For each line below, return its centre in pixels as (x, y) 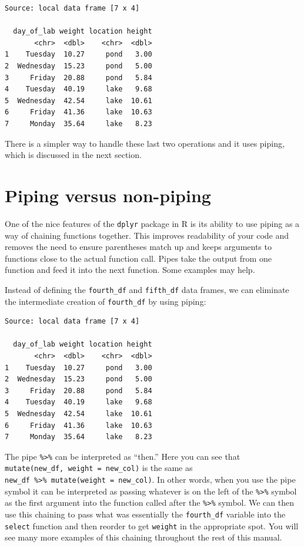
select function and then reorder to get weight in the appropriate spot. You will (152, 525)
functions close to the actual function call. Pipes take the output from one (138, 258)
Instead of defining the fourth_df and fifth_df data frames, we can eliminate (147, 289)
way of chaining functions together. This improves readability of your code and (147, 235)
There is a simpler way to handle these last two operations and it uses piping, (145, 143)
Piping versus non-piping (108, 195)
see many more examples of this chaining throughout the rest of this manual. (143, 537)
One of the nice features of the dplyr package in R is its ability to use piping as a (152, 223)
